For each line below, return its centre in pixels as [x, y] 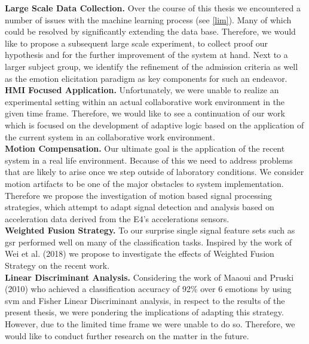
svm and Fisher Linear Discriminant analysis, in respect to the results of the [145, 300]
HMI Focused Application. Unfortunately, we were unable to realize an [142, 90]
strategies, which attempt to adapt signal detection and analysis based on [140, 207]
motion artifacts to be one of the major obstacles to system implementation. [144, 183]
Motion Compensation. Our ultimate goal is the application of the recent [145, 148]
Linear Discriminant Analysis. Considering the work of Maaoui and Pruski [149, 277]
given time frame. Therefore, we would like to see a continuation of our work [145, 113]
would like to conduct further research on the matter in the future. [127, 335]
